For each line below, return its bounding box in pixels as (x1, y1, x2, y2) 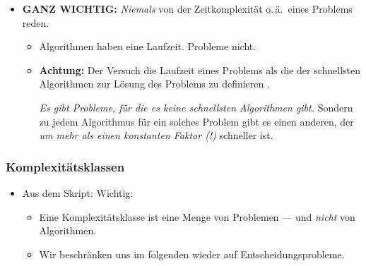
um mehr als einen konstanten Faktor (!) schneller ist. (39, 128, 273, 143)
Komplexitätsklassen (6, 157, 125, 175)
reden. (22, 15, 49, 30)
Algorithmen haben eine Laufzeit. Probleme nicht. (39, 39, 256, 54)
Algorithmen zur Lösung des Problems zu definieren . (39, 76, 270, 91)
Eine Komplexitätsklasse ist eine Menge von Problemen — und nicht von (39, 209, 355, 224)
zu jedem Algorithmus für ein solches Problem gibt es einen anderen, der (39, 114, 354, 128)
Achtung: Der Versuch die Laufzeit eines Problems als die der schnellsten (39, 62, 361, 77)
